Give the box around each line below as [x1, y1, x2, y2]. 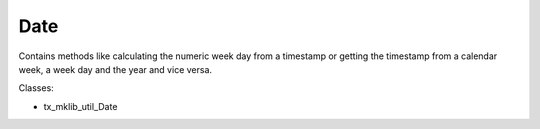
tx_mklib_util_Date [43, 100, 118, 112]
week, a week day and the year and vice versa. [18, 63, 213, 75]
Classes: [18, 82, 54, 94]
